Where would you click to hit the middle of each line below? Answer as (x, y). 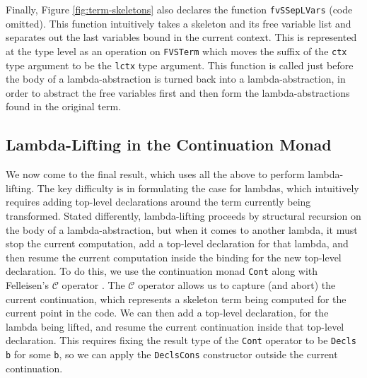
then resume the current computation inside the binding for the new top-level (174, 257)
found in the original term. (64, 106)
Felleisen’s (28, 284)
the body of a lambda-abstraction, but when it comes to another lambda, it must (182, 229)
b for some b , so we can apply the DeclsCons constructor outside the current (172, 354)
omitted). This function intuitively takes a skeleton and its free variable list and (179, 23)
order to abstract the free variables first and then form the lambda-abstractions (178, 92)
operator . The (93, 284)
